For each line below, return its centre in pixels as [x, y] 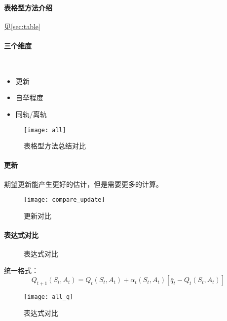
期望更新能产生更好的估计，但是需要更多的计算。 [83, 184]
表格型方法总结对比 [55, 146]
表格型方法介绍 [28, 7]
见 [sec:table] [22, 26]
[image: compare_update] [64, 200]
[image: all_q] [49, 297]
